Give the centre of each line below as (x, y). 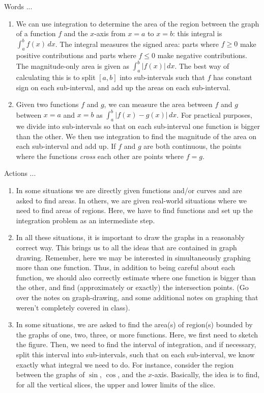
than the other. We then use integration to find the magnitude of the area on (136, 136)
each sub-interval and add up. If (66, 146)
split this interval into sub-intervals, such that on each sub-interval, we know (135, 354)
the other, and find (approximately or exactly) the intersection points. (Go (132, 287)
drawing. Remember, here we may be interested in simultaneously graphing (133, 257)
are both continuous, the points (193, 146)
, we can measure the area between (158, 104)
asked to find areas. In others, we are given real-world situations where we (131, 200)
